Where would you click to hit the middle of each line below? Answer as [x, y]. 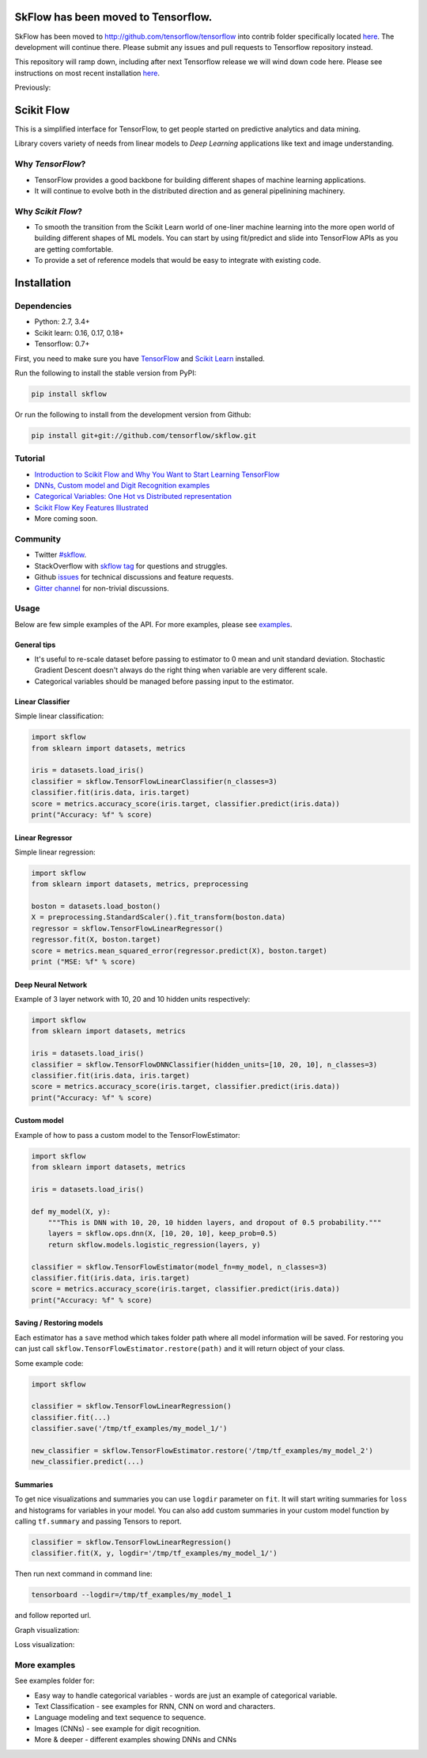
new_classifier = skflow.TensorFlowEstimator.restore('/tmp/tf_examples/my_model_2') [202, 1450]
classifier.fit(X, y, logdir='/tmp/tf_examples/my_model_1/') [154, 1553]
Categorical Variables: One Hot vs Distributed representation [133, 497]
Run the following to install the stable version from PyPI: [106, 373]
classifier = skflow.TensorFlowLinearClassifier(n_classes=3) [154, 781]
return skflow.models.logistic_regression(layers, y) [154, 1244]
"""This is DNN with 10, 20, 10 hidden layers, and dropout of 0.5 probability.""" [215, 1223]
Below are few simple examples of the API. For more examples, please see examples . [153, 624]
